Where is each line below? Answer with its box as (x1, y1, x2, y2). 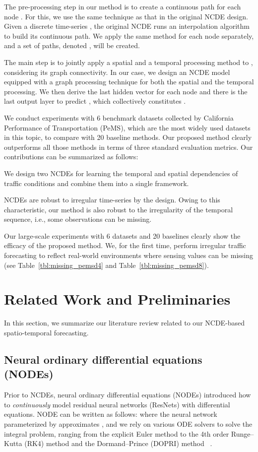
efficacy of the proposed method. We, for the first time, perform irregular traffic (4, 240, 246, 251)
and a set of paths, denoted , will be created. (4, 40, 140, 51)
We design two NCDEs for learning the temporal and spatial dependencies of (4, 168, 238, 178)
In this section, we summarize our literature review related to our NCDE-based (4, 318, 245, 328)
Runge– (231, 428, 254, 439)
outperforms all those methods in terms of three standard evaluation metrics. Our (4, 141, 253, 152)
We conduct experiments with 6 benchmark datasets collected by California (4, 112, 234, 123)
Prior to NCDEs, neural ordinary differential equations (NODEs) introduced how (4, 389, 251, 400)
